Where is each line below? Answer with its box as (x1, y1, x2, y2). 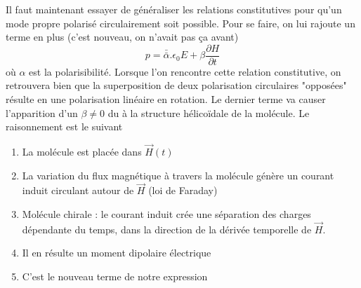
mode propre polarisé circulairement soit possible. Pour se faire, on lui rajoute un (6, 15, 355, 30)
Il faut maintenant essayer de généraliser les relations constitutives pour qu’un (6, 2, 342, 16)
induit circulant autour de (22, 183, 134, 198)
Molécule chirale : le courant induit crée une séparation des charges (22, 207, 311, 221)
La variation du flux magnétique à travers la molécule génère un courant (22, 167, 334, 182)
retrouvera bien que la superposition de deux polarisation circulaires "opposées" (6, 78, 347, 92)
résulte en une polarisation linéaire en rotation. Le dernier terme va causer (6, 92, 326, 107)
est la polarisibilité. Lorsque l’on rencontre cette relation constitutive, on (29, 64, 341, 78)
